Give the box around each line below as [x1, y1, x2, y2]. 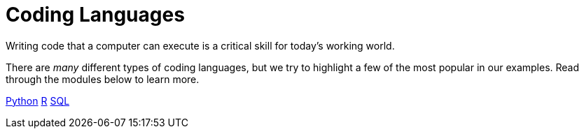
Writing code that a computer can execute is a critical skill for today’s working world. [6, 39, 395, 52]
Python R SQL [6, 94, 70, 107]
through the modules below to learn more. [6, 73, 200, 85]
